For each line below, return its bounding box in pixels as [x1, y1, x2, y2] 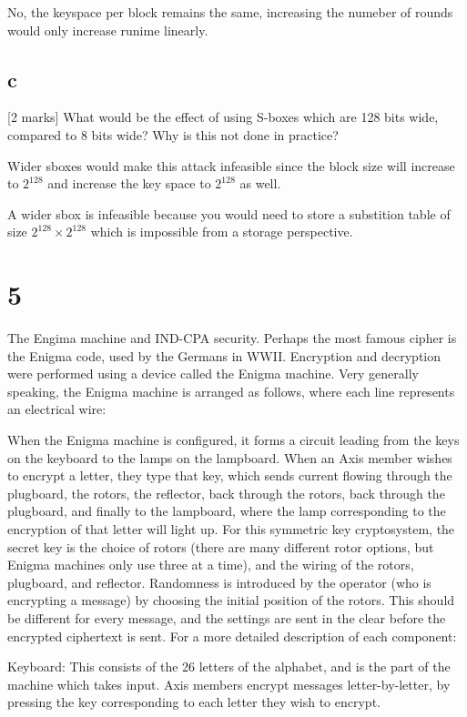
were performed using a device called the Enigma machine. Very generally [7, 364, 419, 383]
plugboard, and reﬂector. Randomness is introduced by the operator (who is [7, 572, 431, 591]
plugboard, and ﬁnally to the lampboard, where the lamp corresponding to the [7, 501, 446, 520]
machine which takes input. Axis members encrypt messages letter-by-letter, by [7, 674, 451, 693]
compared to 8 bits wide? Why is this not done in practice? [7, 125, 339, 144]
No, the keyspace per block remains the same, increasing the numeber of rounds [7, 3, 453, 21]
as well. [239, 174, 281, 193]
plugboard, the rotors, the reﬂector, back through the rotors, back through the [7, 483, 445, 502]
